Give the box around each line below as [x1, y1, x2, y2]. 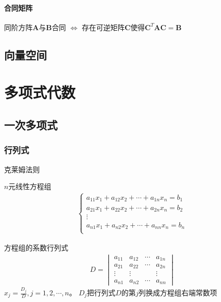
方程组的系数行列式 [4, 242, 68, 252]
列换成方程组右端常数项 [139, 287, 217, 298]
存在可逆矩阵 [81, 21, 125, 32]
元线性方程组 [8, 181, 51, 192]
